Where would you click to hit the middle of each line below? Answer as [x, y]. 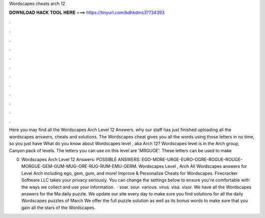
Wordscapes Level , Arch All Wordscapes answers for [193, 166]
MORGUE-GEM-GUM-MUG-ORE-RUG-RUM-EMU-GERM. [79, 166]
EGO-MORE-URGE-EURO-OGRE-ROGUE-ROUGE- [192, 160]
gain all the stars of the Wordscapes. [58, 207]
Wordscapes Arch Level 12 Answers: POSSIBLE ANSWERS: [81, 160]
